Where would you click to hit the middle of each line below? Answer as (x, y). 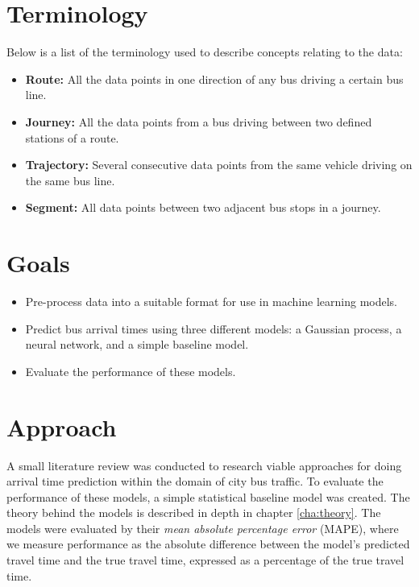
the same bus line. (70, 180)
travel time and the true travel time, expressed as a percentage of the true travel (205, 560)
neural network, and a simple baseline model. (137, 344)
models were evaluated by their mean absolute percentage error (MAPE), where (203, 528)
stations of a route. (72, 137)
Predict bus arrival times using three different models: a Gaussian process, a (214, 328)
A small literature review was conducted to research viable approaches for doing (204, 465)
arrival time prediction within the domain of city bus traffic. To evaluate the (195, 481)
